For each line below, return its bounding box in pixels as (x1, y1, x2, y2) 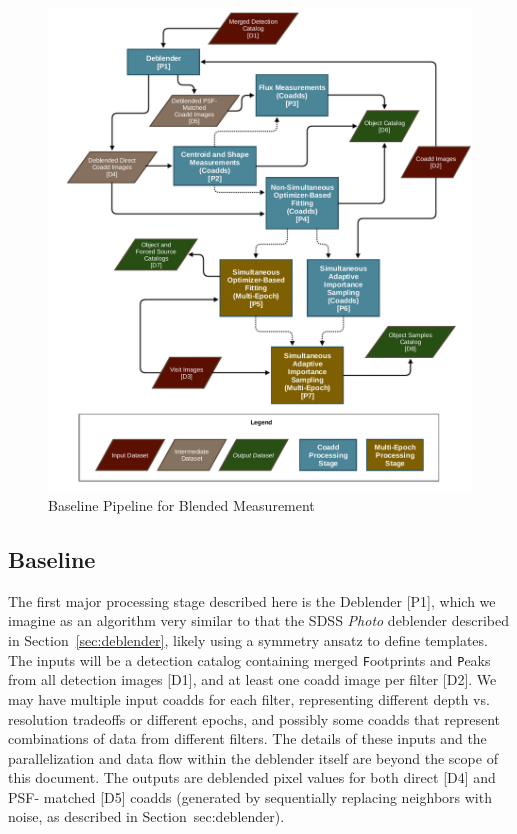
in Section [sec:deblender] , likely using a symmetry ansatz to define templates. (8, 630, 488, 651)
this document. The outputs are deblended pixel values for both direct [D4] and (8, 767, 496, 788)
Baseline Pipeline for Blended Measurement (48, 495, 315, 516)
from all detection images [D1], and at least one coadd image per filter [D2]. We (8, 669, 497, 690)
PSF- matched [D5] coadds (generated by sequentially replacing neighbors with (8, 786, 492, 807)
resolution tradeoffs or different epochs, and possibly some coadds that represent (8, 708, 500, 729)
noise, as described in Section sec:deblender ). (8, 806, 285, 827)
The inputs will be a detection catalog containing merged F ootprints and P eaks (8, 649, 491, 670)
